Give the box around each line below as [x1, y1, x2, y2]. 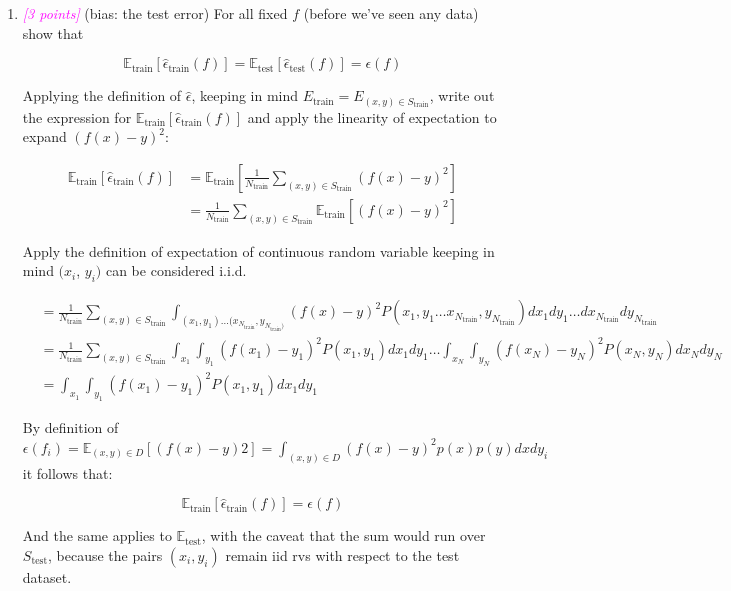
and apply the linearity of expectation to [247, 106, 497, 127]
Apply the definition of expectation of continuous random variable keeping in [22, 240, 495, 261]
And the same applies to [22, 525, 172, 546]
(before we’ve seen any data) [303, 3, 479, 23]
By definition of [22, 417, 119, 438]
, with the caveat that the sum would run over [201, 525, 486, 546]
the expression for [22, 106, 132, 127]
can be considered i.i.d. [105, 260, 247, 281]
